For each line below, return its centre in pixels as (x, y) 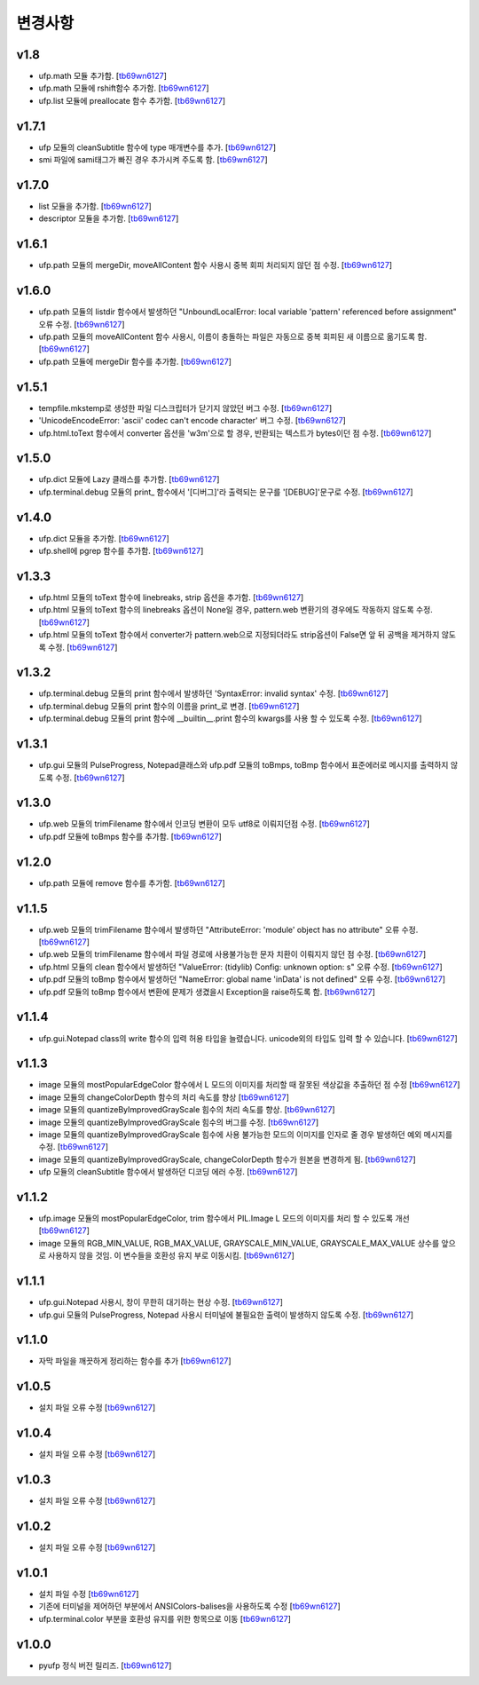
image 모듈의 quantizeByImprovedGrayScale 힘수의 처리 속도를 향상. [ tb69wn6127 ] (187, 1110)
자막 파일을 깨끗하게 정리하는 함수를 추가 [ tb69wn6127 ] (135, 1361)
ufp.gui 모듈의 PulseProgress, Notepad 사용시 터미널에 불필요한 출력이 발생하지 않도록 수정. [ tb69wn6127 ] (226, 1315)
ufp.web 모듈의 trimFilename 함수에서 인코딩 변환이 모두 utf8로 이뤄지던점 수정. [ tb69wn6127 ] (204, 824)
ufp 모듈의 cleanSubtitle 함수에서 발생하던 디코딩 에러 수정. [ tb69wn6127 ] (168, 1172)
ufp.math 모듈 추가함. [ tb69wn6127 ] (103, 76)
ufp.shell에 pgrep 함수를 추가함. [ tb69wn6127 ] (121, 551)
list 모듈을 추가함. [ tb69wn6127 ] (95, 206)
